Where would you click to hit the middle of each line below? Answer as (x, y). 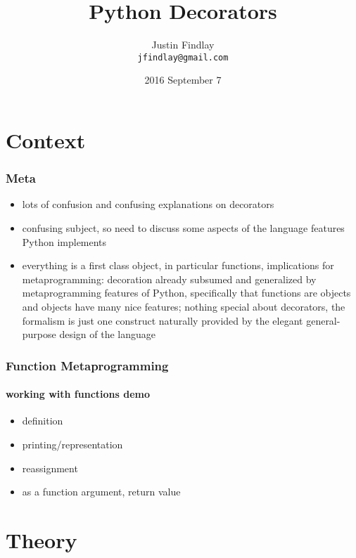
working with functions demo (78, 394)
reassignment (50, 468)
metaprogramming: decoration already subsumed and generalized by (169, 279)
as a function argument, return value (101, 492)
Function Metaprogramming (87, 365)
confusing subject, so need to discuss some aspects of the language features (183, 227)
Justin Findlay (183, 45)
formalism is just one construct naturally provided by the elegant (163, 320)
